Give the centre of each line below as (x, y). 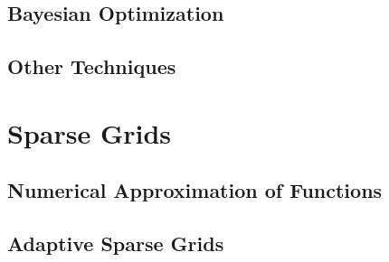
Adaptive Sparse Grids (116, 243)
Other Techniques (92, 66)
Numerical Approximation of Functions (195, 190)
